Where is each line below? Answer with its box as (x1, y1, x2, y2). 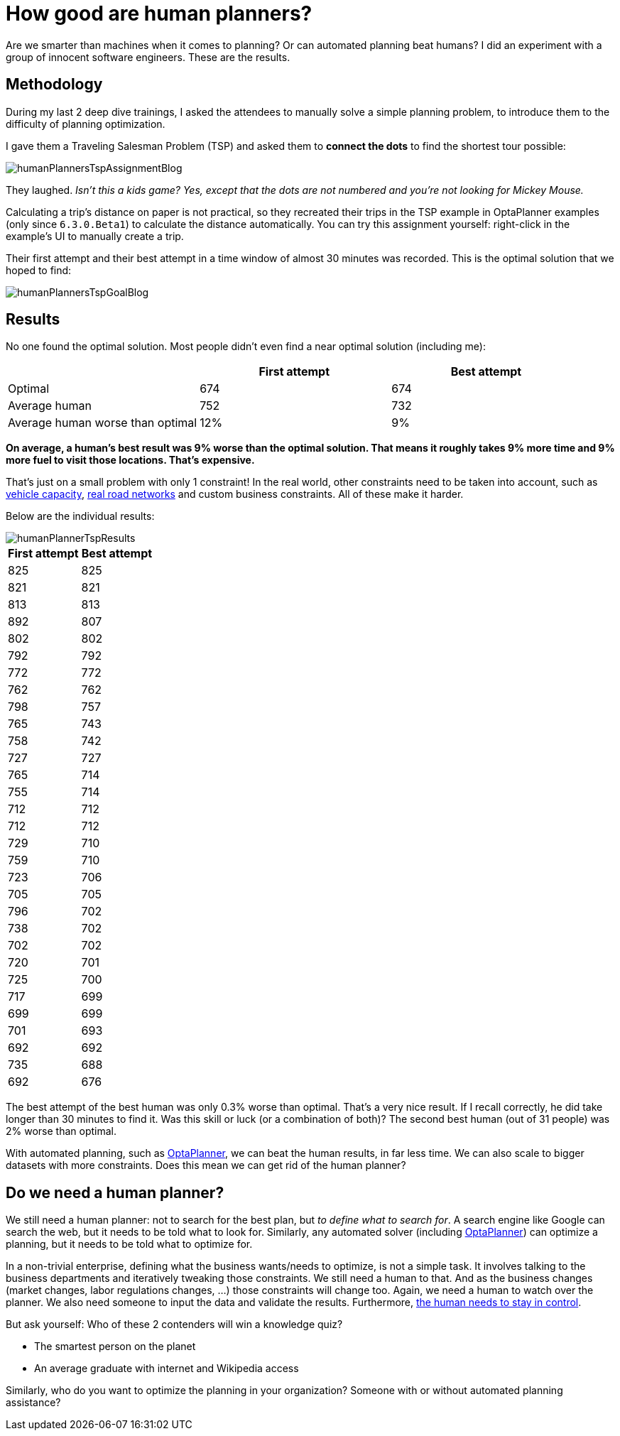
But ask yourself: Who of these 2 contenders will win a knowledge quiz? (6, 1318, 343, 1331)
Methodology (6, 75, 103, 94)
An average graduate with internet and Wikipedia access (34, 1362, 299, 1375)
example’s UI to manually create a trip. (6, 229, 184, 242)
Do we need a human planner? (6, 1183, 224, 1202)
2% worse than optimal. (6, 1125, 116, 1138)
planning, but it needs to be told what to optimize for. (6, 1238, 253, 1251)
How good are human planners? (6, 1, 312, 26)
